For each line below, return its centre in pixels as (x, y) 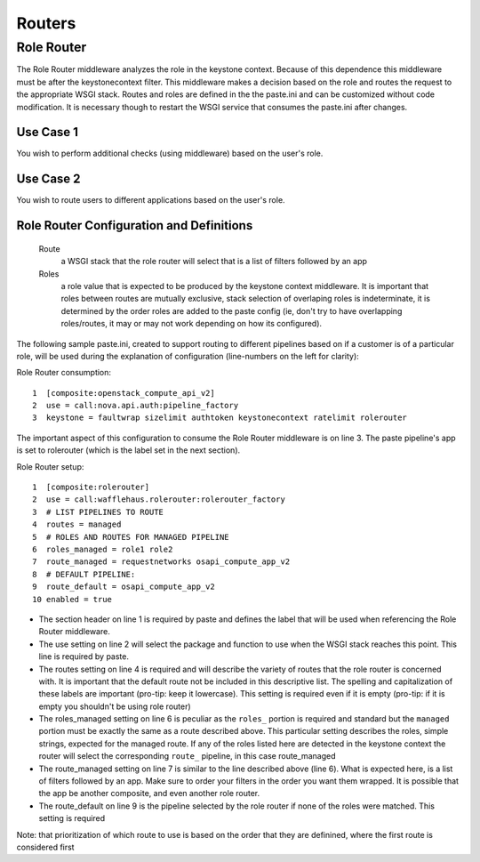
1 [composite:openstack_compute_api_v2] (124, 393)
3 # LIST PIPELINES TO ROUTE (98, 512)
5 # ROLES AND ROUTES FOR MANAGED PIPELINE (131, 537)
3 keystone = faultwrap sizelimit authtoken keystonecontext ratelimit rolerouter (220, 418)
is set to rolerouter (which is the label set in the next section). (128, 450)
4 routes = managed (77, 524)
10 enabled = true (72, 599)
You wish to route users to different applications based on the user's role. (151, 200)
